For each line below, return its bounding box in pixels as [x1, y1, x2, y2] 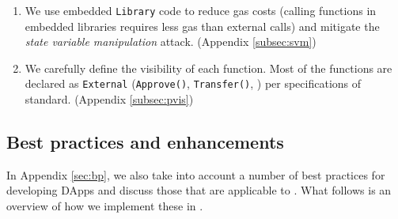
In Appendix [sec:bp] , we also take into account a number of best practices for [6, 166, 385, 183]
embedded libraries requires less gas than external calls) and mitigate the [25, 17, 380, 34]
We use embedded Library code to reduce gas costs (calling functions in [25, 2, 377, 18]
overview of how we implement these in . [6, 198, 203, 214]
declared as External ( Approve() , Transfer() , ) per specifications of [25, 75, 362, 92]
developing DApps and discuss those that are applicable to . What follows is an [6, 182, 392, 198]
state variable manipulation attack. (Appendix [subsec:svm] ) [25, 33, 317, 50]
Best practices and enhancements [6, 130, 284, 154]
